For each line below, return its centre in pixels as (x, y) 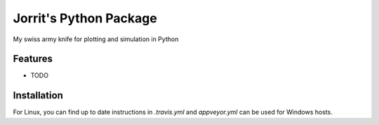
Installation (38, 95)
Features (33, 59)
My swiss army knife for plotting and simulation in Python (96, 39)
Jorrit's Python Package (85, 18)
